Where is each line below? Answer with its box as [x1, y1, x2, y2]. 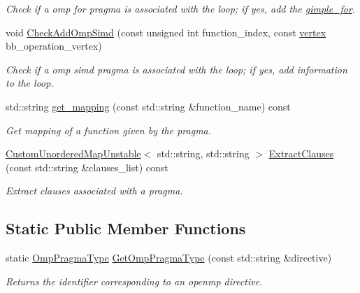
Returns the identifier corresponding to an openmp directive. [6, 273, 263, 288]
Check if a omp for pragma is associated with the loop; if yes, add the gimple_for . [6, 1, 356, 15]
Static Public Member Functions [6, 217, 246, 239]
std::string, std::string [157, 146, 250, 161]
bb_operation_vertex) [6, 38, 102, 53]
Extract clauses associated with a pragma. [6, 183, 183, 198]
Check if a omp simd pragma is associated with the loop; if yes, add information [6, 62, 347, 76]
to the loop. [6, 76, 54, 90]
